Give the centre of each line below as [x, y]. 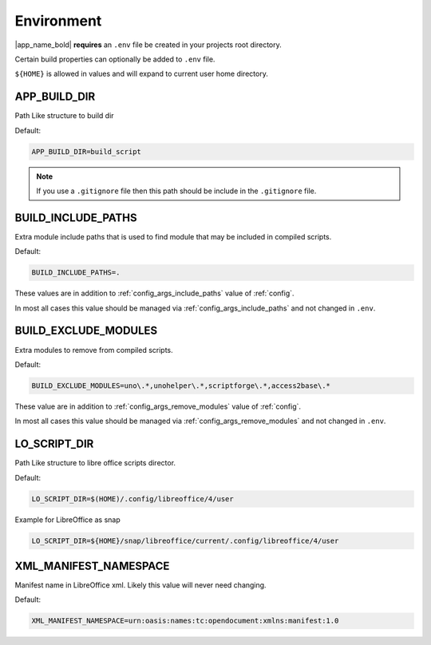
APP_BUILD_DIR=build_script [86, 151]
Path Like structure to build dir [65, 116]
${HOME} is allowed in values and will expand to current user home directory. [142, 74]
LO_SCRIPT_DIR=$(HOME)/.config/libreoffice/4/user [133, 499]
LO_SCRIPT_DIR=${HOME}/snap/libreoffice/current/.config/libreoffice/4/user [185, 540]
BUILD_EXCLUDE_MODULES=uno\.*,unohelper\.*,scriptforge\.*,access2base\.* [181, 386]
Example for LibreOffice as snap [67, 520]
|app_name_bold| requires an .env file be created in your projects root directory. [148, 45]
